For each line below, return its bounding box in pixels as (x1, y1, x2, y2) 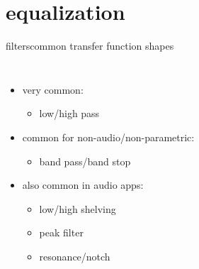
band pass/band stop (39, 153, 131, 168)
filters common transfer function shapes (6, 38, 174, 53)
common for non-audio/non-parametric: (22, 129, 195, 144)
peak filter (39, 225, 84, 240)
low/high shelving (39, 201, 116, 216)
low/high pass (39, 106, 100, 121)
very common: (22, 82, 84, 97)
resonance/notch (39, 248, 110, 263)
